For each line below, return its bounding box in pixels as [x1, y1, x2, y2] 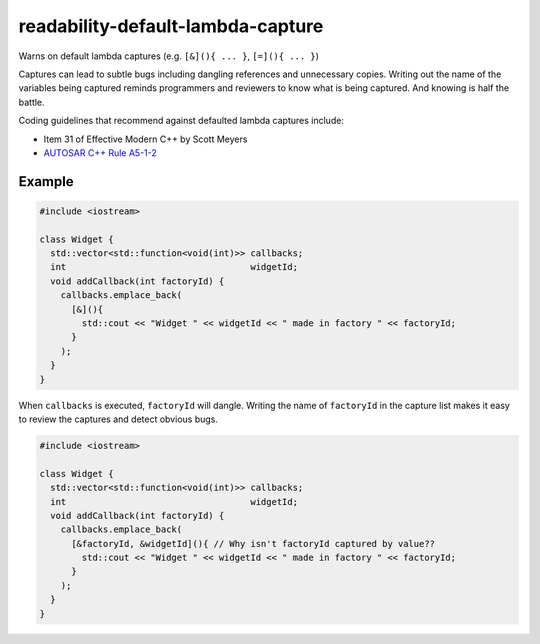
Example [18, 173, 74, 190]
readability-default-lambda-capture [18, 15, 324, 37]
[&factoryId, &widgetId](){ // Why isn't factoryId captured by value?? [71, 538, 435, 549]
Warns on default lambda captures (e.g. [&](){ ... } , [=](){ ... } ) [18, 50, 320, 62]
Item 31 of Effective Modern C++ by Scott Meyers [43, 133, 248, 145]
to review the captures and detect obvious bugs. [18, 413, 219, 425]
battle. [18, 96, 45, 108]
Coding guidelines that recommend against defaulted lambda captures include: [18, 115, 345, 127]
